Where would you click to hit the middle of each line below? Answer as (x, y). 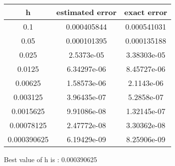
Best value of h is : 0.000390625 (51, 159)
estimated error (86, 12)
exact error (146, 12)
